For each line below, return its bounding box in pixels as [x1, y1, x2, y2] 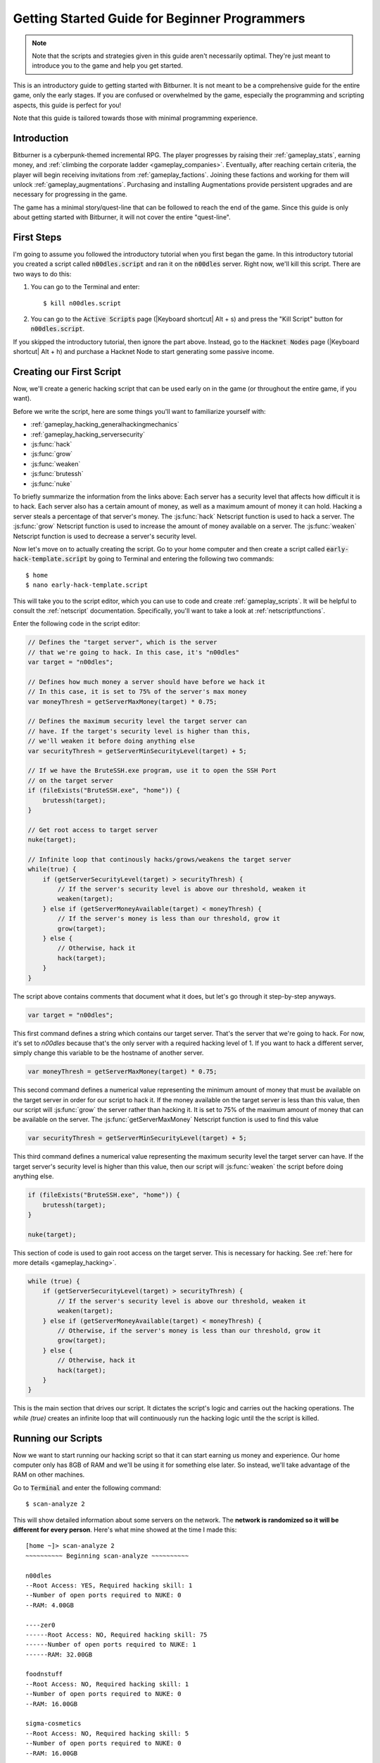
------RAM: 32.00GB [25, 1650, 93, 1659]
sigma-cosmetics [25, 1719, 82, 1728]
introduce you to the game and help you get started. [32, 61, 183, 70]
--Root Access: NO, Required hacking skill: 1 [25, 1680, 189, 1688]
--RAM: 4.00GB [25, 1601, 74, 1609]
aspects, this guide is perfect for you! [13, 101, 122, 109]
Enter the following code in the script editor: [13, 619, 141, 628]
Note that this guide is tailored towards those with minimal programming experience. [13, 114, 258, 122]
